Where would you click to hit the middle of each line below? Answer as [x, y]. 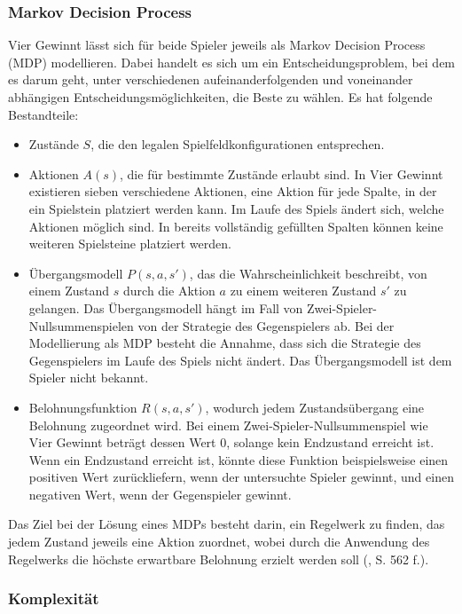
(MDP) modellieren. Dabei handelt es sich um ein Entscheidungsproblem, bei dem [232, 62]
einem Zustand [69, 291]
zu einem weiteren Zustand [303, 291]
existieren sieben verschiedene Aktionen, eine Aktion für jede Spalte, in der [233, 191]
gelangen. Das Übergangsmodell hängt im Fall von [166, 307]
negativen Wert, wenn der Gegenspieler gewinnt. [160, 494]
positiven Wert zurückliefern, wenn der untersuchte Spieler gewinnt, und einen [241, 477]
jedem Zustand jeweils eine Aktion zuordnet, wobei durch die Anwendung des [219, 542]
